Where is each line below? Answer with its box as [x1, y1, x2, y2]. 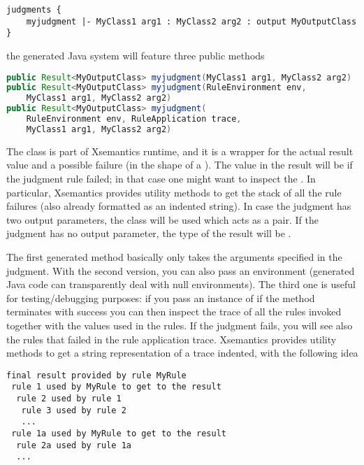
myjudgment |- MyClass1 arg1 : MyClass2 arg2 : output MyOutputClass [26, 16, 357, 27]
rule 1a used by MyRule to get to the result [11, 429, 226, 438]
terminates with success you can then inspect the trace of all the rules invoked [6, 304, 342, 319]
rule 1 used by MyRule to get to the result [11, 382, 221, 392]
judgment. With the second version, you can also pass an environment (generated [6, 263, 355, 278]
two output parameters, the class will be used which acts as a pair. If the [6, 212, 319, 227]
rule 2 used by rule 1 [16, 394, 122, 404]
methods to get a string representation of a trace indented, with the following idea [6, 345, 358, 360]
